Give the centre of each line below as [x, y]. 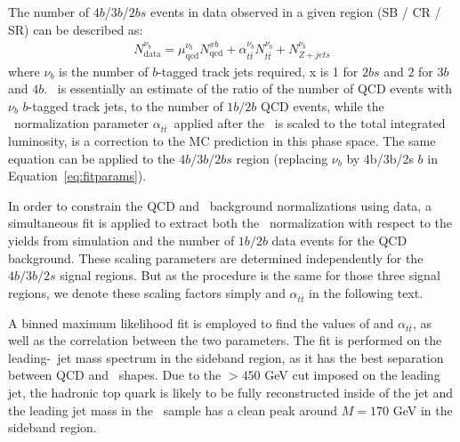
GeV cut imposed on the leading [352, 375]
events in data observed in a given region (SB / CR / [296, 12]
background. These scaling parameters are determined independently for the [216, 257]
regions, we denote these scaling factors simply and [147, 292]
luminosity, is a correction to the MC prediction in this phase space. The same [222, 141]
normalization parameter [81, 123]
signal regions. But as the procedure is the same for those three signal [250, 275]
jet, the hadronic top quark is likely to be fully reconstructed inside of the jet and [231, 393]
